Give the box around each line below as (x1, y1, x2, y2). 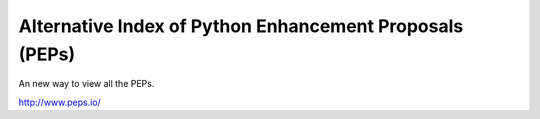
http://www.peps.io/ (18, 96, 102, 108)
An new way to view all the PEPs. (18, 78, 155, 90)
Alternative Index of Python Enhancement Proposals (18, 15, 464, 37)
